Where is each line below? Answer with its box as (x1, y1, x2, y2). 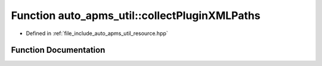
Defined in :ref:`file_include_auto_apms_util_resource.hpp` (26, 30, 168, 37)
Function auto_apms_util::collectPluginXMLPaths (11, 9, 261, 22)
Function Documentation (11, 45, 106, 55)
